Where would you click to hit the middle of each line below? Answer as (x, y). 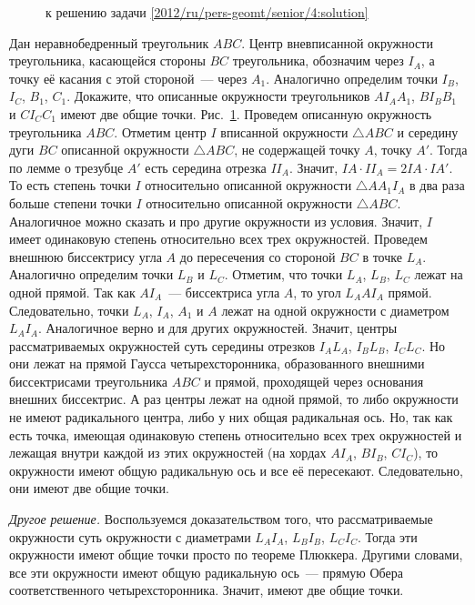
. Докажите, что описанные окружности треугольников (218, 96)
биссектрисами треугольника (88, 381)
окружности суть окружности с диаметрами (130, 536)
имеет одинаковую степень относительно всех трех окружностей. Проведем (218, 239)
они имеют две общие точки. (89, 488)
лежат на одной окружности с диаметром (335, 310)
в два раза (437, 185)
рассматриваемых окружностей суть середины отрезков (162, 345)
